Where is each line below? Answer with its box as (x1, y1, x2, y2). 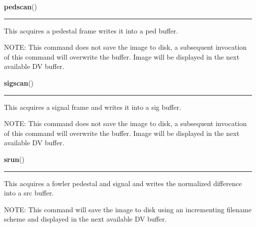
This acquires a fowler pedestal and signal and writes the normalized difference (4, 178, 242, 188)
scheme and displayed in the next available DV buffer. (4, 214, 167, 224)
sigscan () (4, 77, 34, 88)
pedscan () (4, 1, 37, 11)
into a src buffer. (4, 188, 54, 198)
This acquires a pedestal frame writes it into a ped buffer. (4, 25, 178, 35)
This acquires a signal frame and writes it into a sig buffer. (4, 101, 181, 112)
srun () (4, 154, 25, 164)
